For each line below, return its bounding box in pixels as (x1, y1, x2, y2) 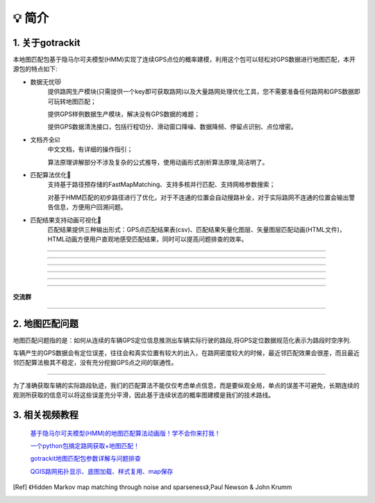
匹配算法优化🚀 (30, 170, 72, 179)
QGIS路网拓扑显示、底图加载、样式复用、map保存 (30, 467, 174, 475)
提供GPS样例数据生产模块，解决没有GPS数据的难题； (47, 110, 201, 118)
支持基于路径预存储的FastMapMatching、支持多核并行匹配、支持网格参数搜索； (47, 181, 276, 189)
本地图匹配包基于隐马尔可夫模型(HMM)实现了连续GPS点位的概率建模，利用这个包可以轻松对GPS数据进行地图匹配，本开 (12, 56, 356, 64)
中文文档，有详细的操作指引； (47, 145, 133, 154)
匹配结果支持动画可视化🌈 (30, 215, 102, 224)
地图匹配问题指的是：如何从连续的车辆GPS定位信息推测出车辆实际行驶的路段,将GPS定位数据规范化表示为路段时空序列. (12, 336, 351, 344)
